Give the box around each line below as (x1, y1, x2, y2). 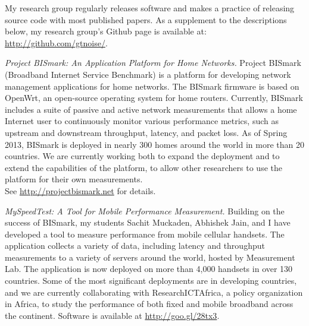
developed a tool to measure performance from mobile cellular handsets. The (5, 227, 285, 240)
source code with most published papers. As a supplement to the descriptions (5, 13, 287, 26)
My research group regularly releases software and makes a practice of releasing (5, 2, 295, 14)
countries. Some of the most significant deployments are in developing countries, (5, 274, 297, 287)
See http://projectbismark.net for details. (5, 184, 156, 197)
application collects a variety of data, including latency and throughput (5, 239, 265, 252)
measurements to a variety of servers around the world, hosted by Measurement (5, 251, 295, 263)
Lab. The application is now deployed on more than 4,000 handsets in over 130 (5, 262, 293, 275)
